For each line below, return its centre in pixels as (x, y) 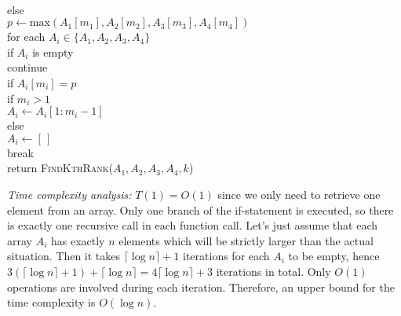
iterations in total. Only (273, 271)
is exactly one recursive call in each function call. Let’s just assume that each (193, 225)
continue (27, 67)
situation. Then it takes (64, 256)
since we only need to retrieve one (299, 194)
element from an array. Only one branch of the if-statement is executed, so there (200, 209)
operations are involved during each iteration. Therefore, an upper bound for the (201, 287)
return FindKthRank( (60, 168)
